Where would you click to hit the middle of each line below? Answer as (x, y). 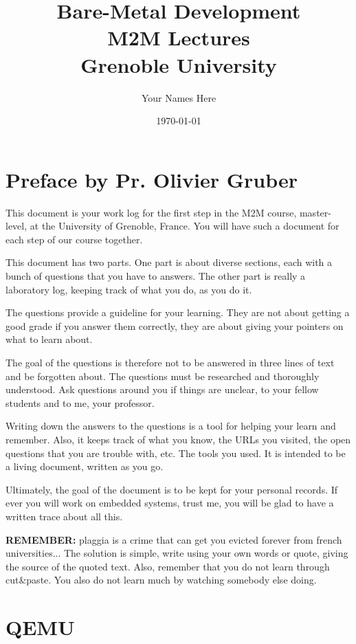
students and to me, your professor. (80, 402)
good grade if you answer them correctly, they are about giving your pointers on (175, 325)
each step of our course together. (74, 239)
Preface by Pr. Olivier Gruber (152, 179)
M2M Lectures (179, 37)
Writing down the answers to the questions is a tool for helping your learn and (171, 426)
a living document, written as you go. (85, 466)
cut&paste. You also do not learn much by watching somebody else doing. (161, 580)
